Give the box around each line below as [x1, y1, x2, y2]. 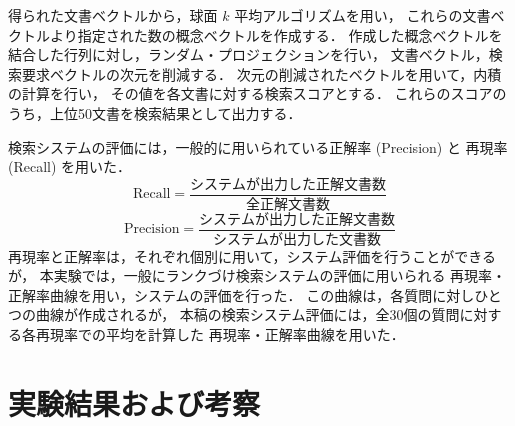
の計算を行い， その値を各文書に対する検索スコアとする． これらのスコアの [8, 83, 507, 104]
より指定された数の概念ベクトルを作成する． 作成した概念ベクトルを [49, 24, 503, 45]
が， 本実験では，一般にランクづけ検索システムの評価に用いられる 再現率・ [8, 265, 507, 286]
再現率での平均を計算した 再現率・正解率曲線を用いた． [35, 323, 405, 344]
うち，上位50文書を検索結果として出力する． [8, 102, 302, 123]
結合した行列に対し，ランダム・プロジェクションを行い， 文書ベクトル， [8, 44, 489, 65]
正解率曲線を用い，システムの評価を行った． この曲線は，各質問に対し [8, 284, 475, 305]
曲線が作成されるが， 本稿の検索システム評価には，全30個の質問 [35, 304, 460, 325]
